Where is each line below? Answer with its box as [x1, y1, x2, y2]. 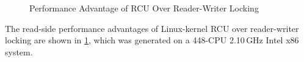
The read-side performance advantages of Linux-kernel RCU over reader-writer [5, 22, 299, 34]
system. [5, 45, 33, 58]
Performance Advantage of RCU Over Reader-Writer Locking [29, 2, 259, 14]
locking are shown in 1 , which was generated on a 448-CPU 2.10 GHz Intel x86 [5, 34, 299, 46]
